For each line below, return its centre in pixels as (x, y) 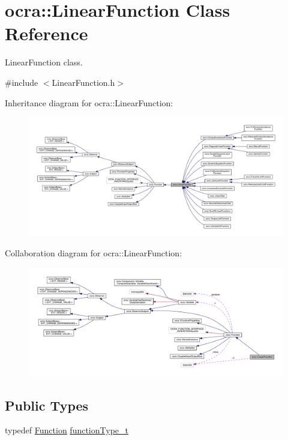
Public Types (47, 405)
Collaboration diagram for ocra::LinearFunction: (94, 253)
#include (22, 82)
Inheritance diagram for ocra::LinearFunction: (89, 102)
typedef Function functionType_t (67, 430)
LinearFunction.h (83, 82)
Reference (46, 33)
